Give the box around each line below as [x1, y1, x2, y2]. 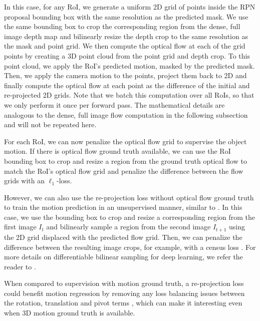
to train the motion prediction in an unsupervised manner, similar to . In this [4, 202, 242, 212]
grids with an [4, 175, 45, 186]
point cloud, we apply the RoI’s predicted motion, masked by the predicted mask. [4, 60, 255, 71]
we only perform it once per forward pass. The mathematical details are [4, 99, 225, 110]
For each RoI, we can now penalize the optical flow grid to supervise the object [4, 136, 247, 146]
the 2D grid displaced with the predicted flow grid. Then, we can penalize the [4, 231, 242, 242]
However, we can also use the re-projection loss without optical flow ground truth [4, 192, 254, 202]
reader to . [4, 261, 36, 271]
